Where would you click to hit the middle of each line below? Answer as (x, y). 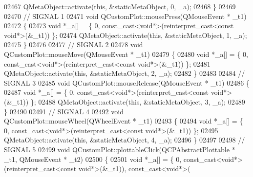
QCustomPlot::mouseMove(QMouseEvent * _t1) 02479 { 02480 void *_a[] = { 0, (126, 54)
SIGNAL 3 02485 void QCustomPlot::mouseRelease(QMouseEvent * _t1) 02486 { (127, 82)
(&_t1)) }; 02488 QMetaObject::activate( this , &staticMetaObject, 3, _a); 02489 (125, 101)
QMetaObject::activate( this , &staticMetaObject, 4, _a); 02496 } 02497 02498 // (125, 140)
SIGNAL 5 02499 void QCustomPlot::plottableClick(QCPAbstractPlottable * (120, 149)
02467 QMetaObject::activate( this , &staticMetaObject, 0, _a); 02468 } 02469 (120, 6)
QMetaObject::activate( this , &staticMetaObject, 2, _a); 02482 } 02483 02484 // (125, 73)
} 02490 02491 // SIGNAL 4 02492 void (64, 111)
